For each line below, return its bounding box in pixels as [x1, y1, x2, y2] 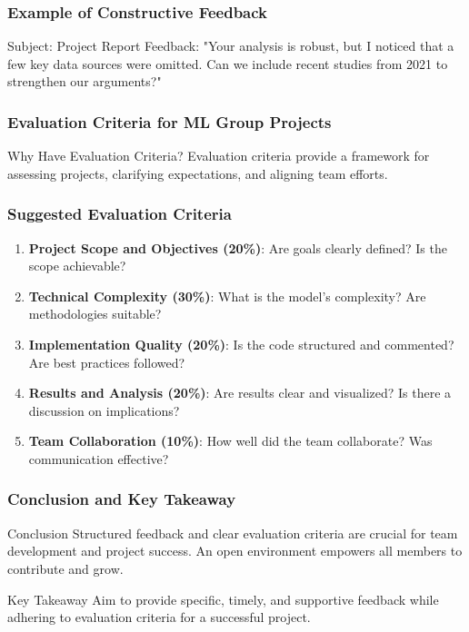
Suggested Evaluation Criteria [7, 202, 232, 225]
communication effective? [28, 449, 169, 468]
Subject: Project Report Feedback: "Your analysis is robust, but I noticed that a [7, 36, 454, 55]
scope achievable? [28, 256, 126, 275]
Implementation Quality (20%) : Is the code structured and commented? [28, 335, 454, 353]
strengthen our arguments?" [7, 72, 162, 91]
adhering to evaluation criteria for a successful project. [7, 607, 311, 627]
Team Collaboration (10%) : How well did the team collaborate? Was [28, 431, 433, 450]
